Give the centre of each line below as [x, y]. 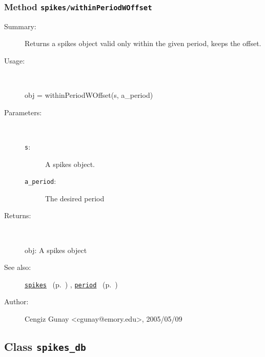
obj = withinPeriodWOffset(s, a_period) [89, 95]
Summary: [20, 26]
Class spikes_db [45, 346]
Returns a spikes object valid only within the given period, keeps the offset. [143, 43]
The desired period [75, 198]
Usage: [15, 60]
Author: [16, 301]
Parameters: [23, 112]
